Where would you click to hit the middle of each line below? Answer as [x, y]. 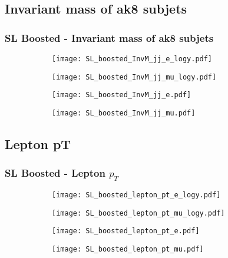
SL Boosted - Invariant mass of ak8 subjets [109, 37]
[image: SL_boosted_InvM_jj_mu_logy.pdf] [134, 77]
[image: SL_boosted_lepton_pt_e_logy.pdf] [136, 195]
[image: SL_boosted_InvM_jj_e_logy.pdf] [132, 59]
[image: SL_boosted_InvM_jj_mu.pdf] [124, 113]
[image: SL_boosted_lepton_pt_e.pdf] [126, 231]
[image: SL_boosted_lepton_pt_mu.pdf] [128, 249]
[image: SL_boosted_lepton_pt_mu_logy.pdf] [138, 213]
